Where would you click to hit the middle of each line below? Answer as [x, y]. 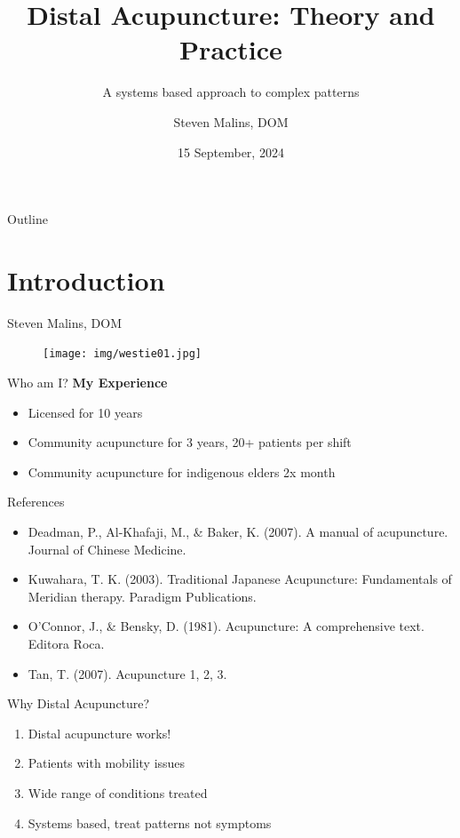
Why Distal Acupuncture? [79, 703]
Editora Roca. [66, 643]
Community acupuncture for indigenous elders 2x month [182, 471]
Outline [28, 219]
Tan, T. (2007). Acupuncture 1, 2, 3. [127, 673]
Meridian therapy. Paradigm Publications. [142, 596]
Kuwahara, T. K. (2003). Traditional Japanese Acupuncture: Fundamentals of [240, 579]
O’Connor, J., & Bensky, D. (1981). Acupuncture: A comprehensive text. [226, 626]
